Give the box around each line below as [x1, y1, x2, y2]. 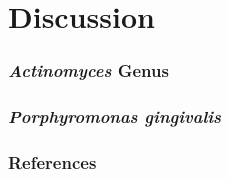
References [8, 149, 97, 174]
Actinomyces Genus [8, 58, 169, 83]
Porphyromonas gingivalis [8, 104, 222, 129]
